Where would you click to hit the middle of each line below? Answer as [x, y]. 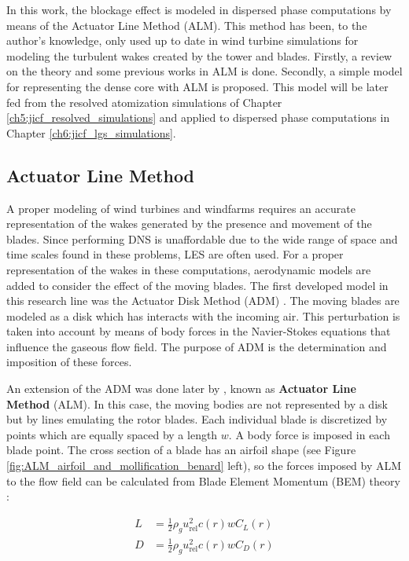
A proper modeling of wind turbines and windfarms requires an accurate [181, 208]
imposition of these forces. [69, 362]
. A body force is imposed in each [309, 434]
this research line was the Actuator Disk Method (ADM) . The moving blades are [203, 301]
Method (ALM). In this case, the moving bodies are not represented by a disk [197, 403]
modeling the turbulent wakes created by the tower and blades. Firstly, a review [199, 55]
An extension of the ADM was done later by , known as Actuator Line [181, 389]
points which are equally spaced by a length [112, 434]
